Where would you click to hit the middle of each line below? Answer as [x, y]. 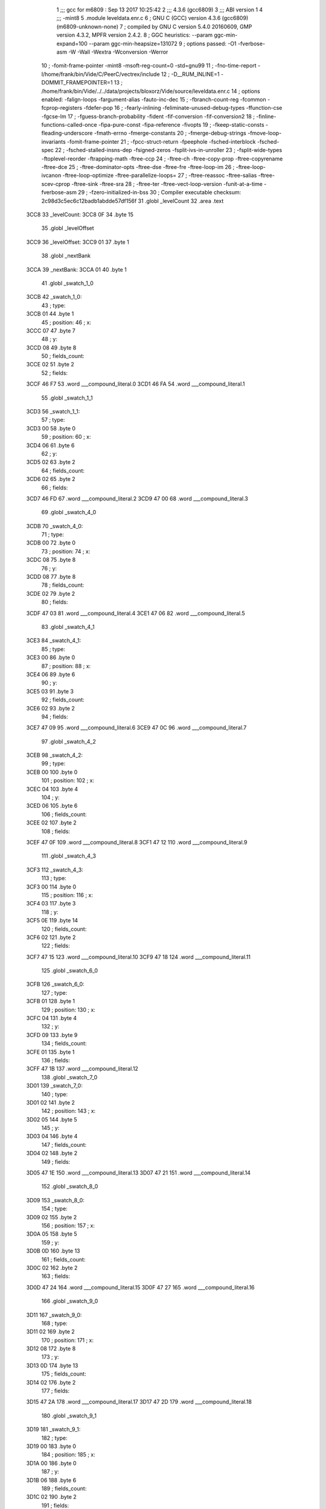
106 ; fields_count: [64, 814]
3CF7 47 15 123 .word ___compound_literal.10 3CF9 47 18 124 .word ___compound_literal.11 [138, 957]
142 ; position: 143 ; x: [69, 1111]
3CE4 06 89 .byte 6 [51, 674]
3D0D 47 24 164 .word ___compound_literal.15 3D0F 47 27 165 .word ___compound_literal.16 [140, 1287]
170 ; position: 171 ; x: [67, 1340]
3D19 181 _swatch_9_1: [53, 1429]
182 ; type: [54, 1438]
